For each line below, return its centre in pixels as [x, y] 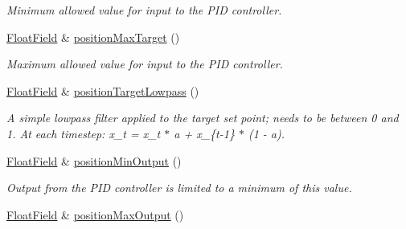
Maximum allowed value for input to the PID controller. [145, 64]
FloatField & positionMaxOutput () [95, 214]
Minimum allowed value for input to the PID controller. [144, 10]
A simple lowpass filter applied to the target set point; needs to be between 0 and [203, 118]
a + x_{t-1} [204, 133]
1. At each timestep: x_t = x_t [84, 133]
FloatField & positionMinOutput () [94, 160]
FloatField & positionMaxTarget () [93, 37]
